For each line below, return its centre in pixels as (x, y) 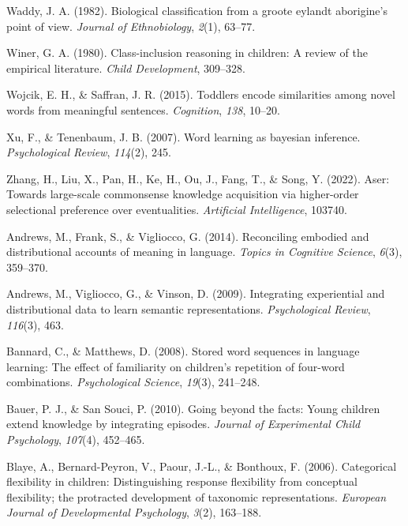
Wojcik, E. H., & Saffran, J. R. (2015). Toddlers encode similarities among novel (201, 94)
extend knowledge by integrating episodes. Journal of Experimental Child (183, 424)
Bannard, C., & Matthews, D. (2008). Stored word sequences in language (183, 351)
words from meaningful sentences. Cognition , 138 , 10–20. (143, 109)
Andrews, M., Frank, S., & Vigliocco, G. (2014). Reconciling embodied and (188, 236)
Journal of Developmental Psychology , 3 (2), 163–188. (134, 512)
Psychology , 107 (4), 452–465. (76, 440)
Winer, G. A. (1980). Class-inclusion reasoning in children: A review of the (187, 53)
